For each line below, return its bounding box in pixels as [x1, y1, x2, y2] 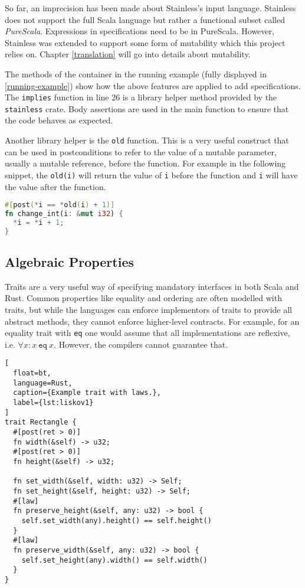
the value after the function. [5, 180, 106, 192]
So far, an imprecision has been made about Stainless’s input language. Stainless [5, 2, 296, 14]
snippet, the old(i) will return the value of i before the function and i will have [5, 168, 298, 181]
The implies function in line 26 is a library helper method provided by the [5, 91, 277, 103]
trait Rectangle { [5, 418, 77, 427]
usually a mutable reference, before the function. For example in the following [5, 157, 286, 169]
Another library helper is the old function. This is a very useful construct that [5, 134, 289, 146]
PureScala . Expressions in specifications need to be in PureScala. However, [5, 25, 274, 37]
